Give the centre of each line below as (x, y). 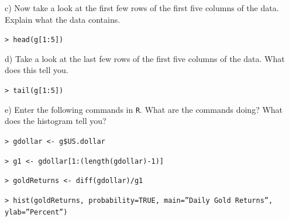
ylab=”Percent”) (36, 212)
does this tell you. (37, 70)
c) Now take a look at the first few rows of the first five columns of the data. (142, 8)
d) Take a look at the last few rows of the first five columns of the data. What (145, 58)
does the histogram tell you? (56, 121)
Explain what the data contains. (63, 19)
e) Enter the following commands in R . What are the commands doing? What (144, 109)
